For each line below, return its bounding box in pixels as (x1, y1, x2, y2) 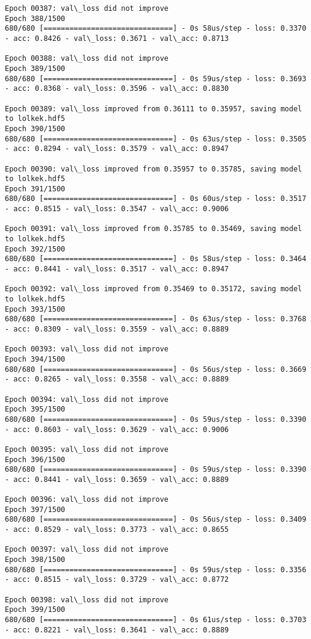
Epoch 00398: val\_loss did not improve (5, 595, 169, 604)
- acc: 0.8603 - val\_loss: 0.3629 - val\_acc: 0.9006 (5, 425, 229, 434)
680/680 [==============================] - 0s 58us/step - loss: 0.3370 (5, 24, 307, 33)
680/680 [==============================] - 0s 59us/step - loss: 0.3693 (5, 74, 307, 83)
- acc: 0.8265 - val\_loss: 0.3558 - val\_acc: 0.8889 (5, 375, 229, 384)
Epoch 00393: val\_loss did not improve (5, 345, 169, 354)
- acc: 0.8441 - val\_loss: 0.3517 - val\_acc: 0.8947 (5, 265, 229, 274)
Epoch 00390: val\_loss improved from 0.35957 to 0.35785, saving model (5, 164, 302, 173)
